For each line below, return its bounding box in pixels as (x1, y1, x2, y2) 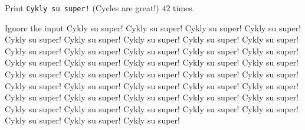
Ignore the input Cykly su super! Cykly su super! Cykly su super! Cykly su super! (5, 21, 301, 34)
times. (173, 2, 195, 14)
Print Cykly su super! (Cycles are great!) (5, 2, 159, 14)
